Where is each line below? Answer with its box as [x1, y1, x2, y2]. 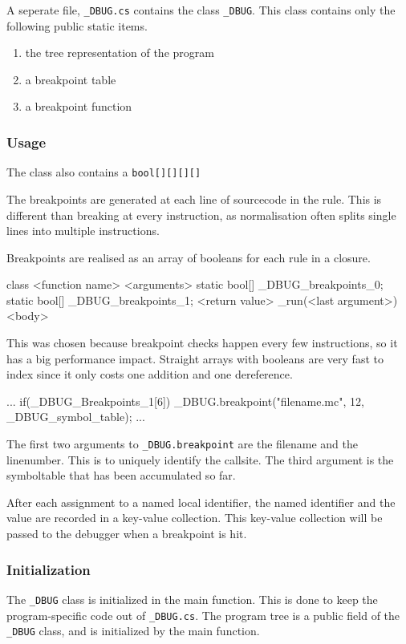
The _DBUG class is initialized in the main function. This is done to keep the [6, 590, 378, 607]
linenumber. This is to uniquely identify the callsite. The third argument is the [6, 451, 394, 468]
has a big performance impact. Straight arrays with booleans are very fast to [6, 350, 384, 367]
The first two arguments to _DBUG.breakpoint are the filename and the [6, 435, 358, 452]
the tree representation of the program [25, 44, 214, 61]
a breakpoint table [25, 71, 116, 87]
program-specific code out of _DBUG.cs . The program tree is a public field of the [6, 606, 400, 623]
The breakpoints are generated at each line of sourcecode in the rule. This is [6, 190, 382, 207]
